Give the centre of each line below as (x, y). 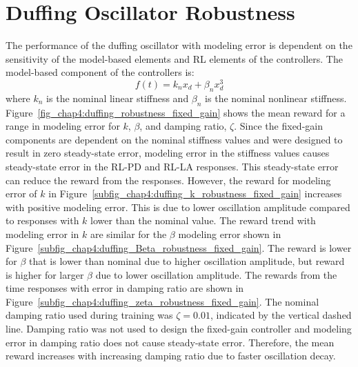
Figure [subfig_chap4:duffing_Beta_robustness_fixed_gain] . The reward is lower (179, 247)
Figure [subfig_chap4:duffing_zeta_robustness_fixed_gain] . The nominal (162, 301)
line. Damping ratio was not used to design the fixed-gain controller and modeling (179, 329)
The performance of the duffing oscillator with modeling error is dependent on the (179, 45)
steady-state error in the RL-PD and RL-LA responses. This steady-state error (172, 166)
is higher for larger (45, 274)
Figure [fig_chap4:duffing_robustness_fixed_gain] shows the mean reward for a (176, 112)
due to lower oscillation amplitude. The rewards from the (216, 274)
